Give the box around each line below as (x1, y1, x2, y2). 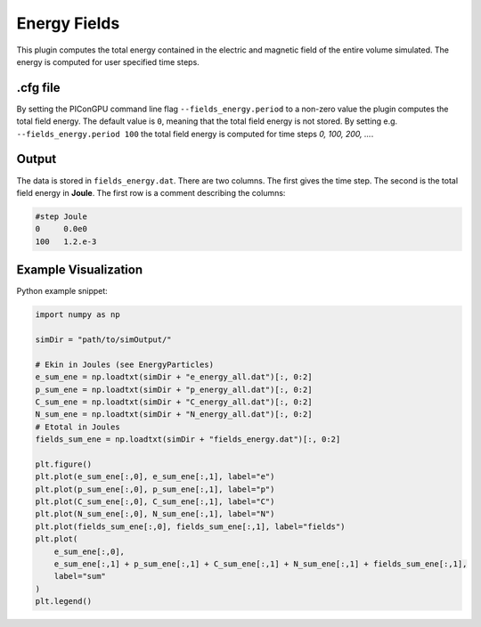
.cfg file (16, 80, 61, 95)
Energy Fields (16, 13, 120, 33)
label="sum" (53, 571, 107, 582)
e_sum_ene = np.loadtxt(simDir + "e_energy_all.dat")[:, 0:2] (35, 372, 313, 382)
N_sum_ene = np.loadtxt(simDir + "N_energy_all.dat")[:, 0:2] (35, 410, 313, 419)
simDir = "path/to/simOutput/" (35, 334, 173, 345)
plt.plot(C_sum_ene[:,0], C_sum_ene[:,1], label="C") (35, 497, 275, 507)
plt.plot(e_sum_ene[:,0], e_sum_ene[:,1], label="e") (35, 472, 275, 482)
